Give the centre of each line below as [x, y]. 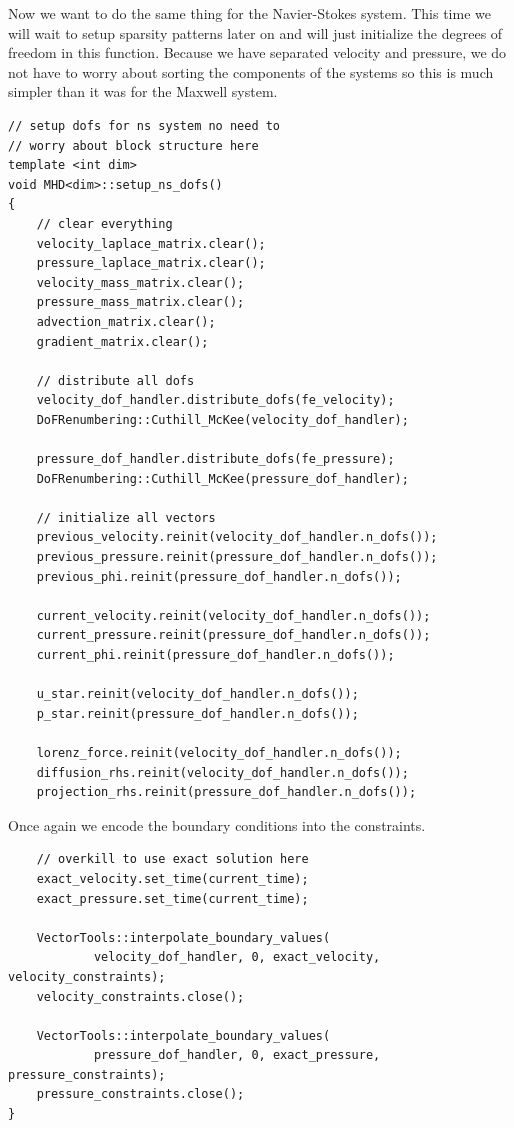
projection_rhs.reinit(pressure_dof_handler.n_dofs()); [226, 792]
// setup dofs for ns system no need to [144, 125]
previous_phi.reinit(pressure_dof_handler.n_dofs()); [219, 576]
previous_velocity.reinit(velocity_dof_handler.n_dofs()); [237, 537]
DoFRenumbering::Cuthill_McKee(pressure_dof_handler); [222, 478]
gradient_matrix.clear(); [122, 341]
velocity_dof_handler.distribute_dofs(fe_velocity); [215, 400]
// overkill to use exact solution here [172, 859]
